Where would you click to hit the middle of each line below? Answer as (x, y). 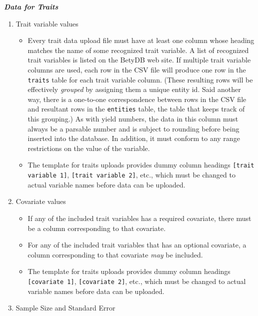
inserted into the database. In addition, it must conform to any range (134, 138)
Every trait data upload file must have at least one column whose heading (141, 40)
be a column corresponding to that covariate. (97, 228)
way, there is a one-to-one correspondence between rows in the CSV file (137, 99)
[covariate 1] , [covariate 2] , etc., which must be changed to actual (137, 281)
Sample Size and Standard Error (65, 308)
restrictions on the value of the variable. (89, 148)
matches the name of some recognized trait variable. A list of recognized (138, 50)
